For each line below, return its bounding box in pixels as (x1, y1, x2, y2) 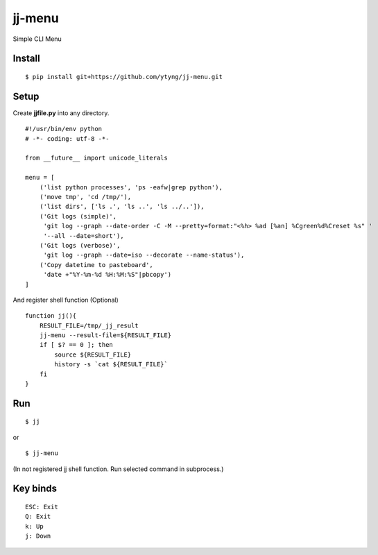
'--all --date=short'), (43, 232, 124, 239)
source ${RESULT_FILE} (54, 350, 132, 359)
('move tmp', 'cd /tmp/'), (39, 193, 132, 200)
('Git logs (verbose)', (39, 241, 121, 249)
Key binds (12, 483, 58, 495)
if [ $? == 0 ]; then (39, 341, 114, 349)
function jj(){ (25, 312, 77, 320)
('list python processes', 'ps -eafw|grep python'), (39, 183, 223, 191)
